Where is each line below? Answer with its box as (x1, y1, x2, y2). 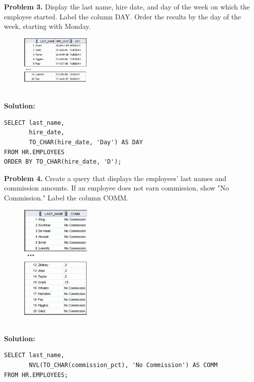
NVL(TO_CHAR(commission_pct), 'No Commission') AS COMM (29, 362, 218, 369)
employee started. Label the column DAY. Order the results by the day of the (4, 11, 241, 21)
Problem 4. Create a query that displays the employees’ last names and (4, 173, 227, 183)
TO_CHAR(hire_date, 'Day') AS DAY (29, 138, 143, 146)
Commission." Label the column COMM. (4, 192, 129, 202)
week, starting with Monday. (4, 21, 91, 31)
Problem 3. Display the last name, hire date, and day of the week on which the (4, 1, 250, 11)
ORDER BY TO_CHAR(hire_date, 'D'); (4, 158, 122, 166)
